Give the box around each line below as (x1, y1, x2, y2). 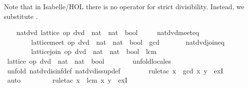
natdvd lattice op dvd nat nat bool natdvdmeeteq (16, 27, 199, 37)
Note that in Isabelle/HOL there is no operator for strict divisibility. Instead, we (4, 1, 245, 11)
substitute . (4, 11, 38, 21)
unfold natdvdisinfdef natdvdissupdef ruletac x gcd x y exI (7, 65, 223, 75)
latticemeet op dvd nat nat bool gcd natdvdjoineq (31, 36, 225, 47)
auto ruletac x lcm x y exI (7, 75, 128, 85)
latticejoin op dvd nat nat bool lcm (31, 46, 157, 56)
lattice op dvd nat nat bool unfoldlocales (7, 55, 171, 66)
